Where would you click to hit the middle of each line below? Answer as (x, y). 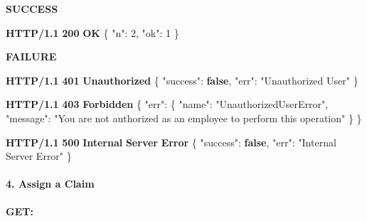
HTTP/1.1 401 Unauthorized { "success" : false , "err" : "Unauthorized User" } (182, 80)
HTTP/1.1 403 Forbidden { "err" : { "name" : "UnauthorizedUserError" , (167, 104)
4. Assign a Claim (50, 184)
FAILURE (31, 56)
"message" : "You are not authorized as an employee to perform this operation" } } (184, 118)
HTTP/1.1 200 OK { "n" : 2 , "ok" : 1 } (92, 32)
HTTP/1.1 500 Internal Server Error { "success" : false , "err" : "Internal (171, 142)
